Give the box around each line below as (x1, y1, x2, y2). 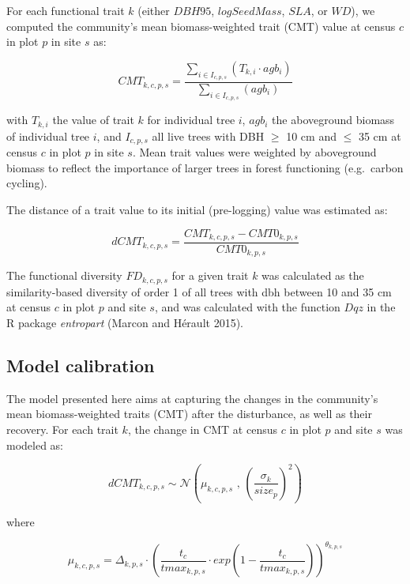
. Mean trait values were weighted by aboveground (132, 144, 377, 160)
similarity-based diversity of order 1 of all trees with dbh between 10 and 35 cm (6, 283, 392, 300)
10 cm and (286, 127, 337, 144)
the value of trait (52, 111, 134, 128)
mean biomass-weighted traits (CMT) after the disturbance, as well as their (6, 405, 372, 422)
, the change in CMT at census (127, 421, 278, 438)
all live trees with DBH (152, 127, 265, 144)
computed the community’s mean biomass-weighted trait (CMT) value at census (6, 17, 396, 34)
